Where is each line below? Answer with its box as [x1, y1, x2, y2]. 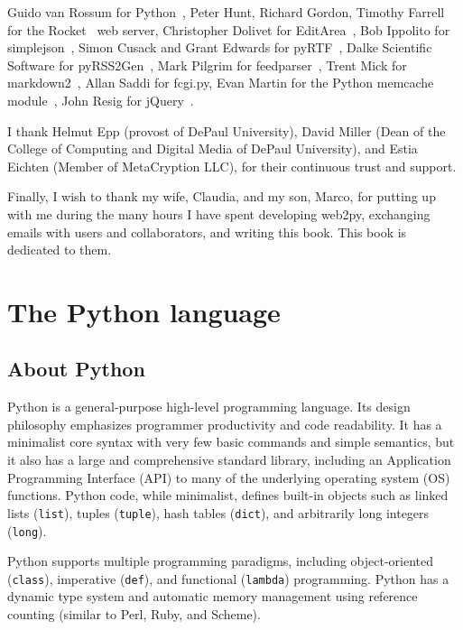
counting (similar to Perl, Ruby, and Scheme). [7, 605, 261, 624]
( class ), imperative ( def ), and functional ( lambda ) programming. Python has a [7, 569, 449, 588]
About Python [7, 355, 145, 383]
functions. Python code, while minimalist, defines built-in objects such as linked [7, 486, 449, 505]
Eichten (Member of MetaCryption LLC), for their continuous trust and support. [7, 156, 457, 175]
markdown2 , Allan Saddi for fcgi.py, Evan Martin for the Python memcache [7, 73, 434, 92]
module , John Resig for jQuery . [7, 90, 194, 109]
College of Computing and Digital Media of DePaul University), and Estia [7, 139, 418, 158]
